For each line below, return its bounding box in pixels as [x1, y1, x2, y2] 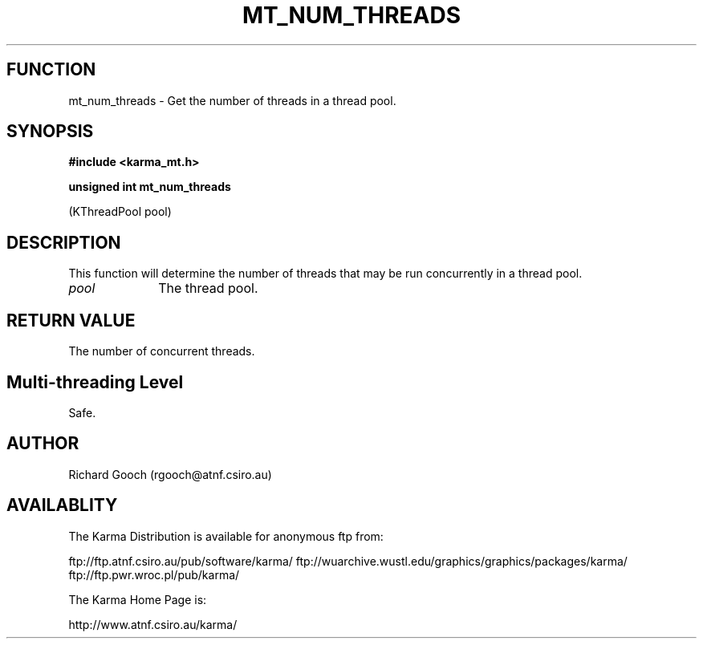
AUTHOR [6, 433, 79, 454]
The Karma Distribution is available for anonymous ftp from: [68, 529, 384, 543]
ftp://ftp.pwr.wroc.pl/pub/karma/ [68, 567, 240, 582]
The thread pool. [158, 280, 258, 297]
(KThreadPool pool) [68, 205, 172, 219]
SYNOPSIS [6, 121, 94, 142]
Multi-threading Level [6, 371, 184, 392]
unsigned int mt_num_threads [68, 180, 231, 194]
